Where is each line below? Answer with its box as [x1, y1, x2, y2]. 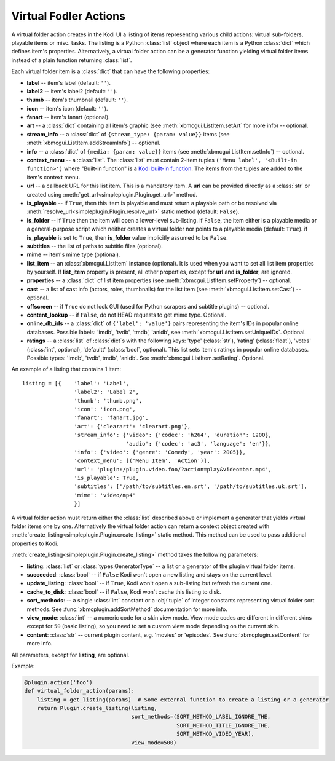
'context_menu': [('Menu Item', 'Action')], [74, 457, 210, 464]
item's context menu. [26, 173, 81, 181]
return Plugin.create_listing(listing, [37, 704, 158, 712]
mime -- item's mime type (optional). [26, 251, 120, 258]
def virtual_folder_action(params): [24, 687, 135, 695]
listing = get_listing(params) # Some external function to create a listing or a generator [37, 696, 329, 703]
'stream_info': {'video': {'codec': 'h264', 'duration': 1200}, [74, 432, 272, 439]
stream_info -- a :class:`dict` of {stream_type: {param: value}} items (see [26, 130, 230, 138]
